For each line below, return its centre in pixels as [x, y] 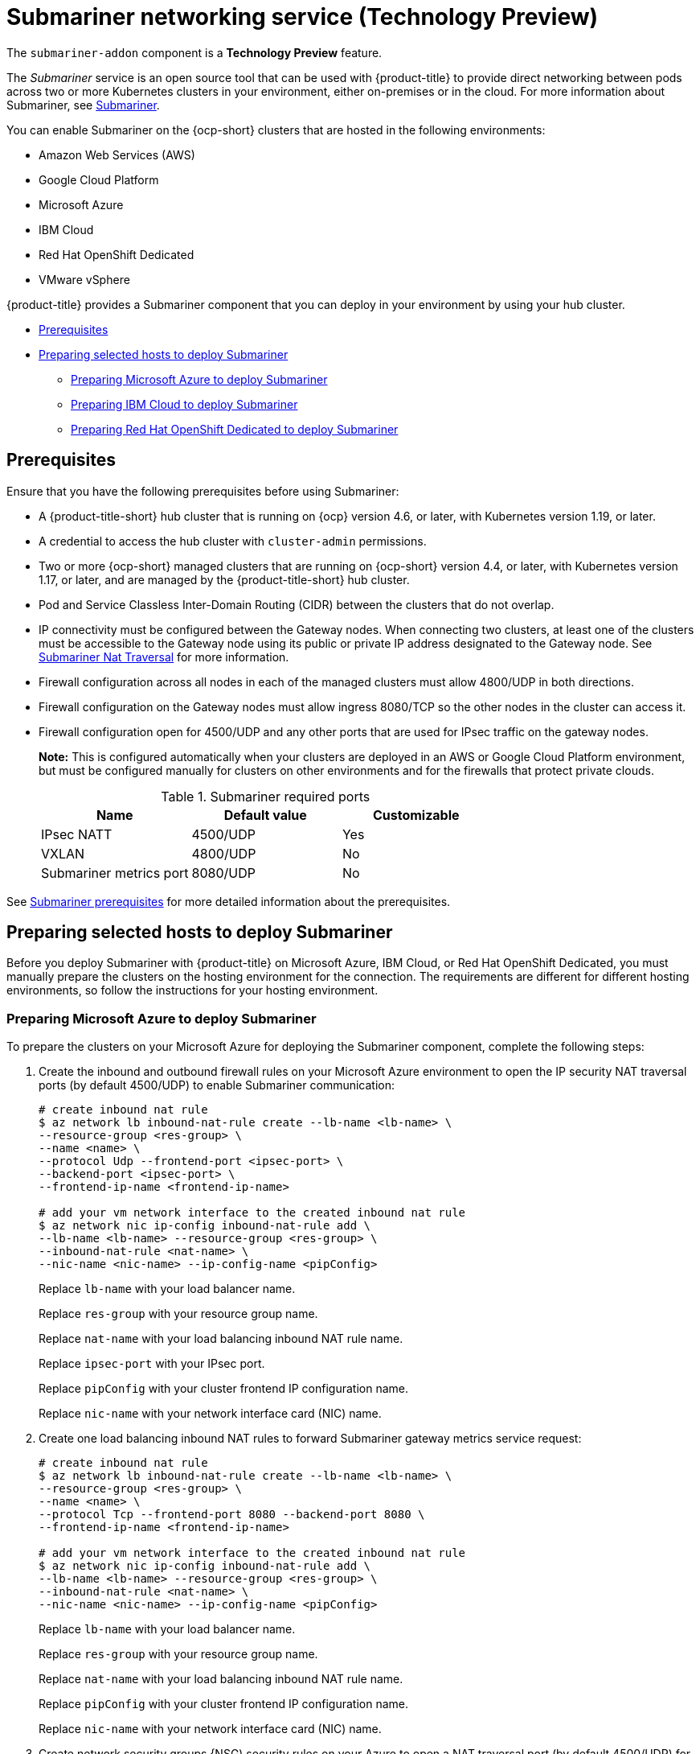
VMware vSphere [84, 279]
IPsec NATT [77, 834]
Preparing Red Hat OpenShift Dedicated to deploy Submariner [235, 429]
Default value [265, 815]
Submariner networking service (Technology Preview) [303, 17]
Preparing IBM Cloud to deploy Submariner [184, 404]
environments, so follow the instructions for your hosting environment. [192, 990]
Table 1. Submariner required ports [266, 796]
